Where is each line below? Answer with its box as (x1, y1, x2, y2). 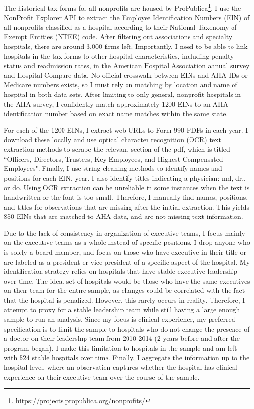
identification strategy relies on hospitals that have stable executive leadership (4, 266, 238, 276)
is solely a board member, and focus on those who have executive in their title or (4, 246, 246, 257)
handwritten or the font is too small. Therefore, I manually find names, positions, (4, 192, 248, 202)
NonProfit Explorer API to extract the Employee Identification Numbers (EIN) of (4, 12, 250, 23)
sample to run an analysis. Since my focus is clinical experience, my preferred (4, 314, 235, 324)
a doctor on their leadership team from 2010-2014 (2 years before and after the (4, 333, 240, 343)
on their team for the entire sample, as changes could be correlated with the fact (4, 285, 245, 295)
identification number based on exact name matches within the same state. (4, 108, 228, 119)
